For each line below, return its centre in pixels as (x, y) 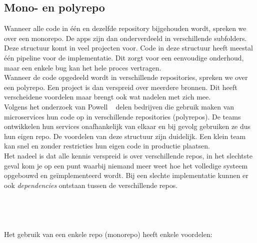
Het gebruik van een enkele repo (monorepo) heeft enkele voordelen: (108, 234)
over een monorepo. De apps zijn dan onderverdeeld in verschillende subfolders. (125, 38)
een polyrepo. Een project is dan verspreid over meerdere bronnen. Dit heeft (121, 87)
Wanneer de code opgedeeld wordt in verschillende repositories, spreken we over (126, 77)
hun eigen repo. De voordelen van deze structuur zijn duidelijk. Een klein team (125, 136)
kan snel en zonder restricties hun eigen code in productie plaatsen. (107, 146)
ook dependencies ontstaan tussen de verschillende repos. (91, 185)
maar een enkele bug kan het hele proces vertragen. (83, 67)
